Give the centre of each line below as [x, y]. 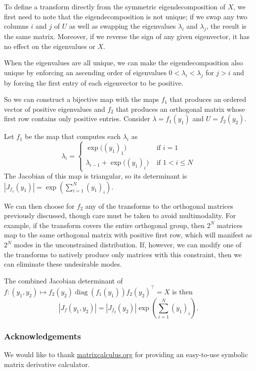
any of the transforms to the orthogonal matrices [159, 206]
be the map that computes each [73, 136]
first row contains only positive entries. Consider [77, 118]
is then [182, 291]
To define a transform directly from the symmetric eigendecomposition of [115, 6]
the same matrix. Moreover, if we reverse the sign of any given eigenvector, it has [127, 36]
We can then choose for [39, 206]
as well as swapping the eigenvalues [122, 26]
